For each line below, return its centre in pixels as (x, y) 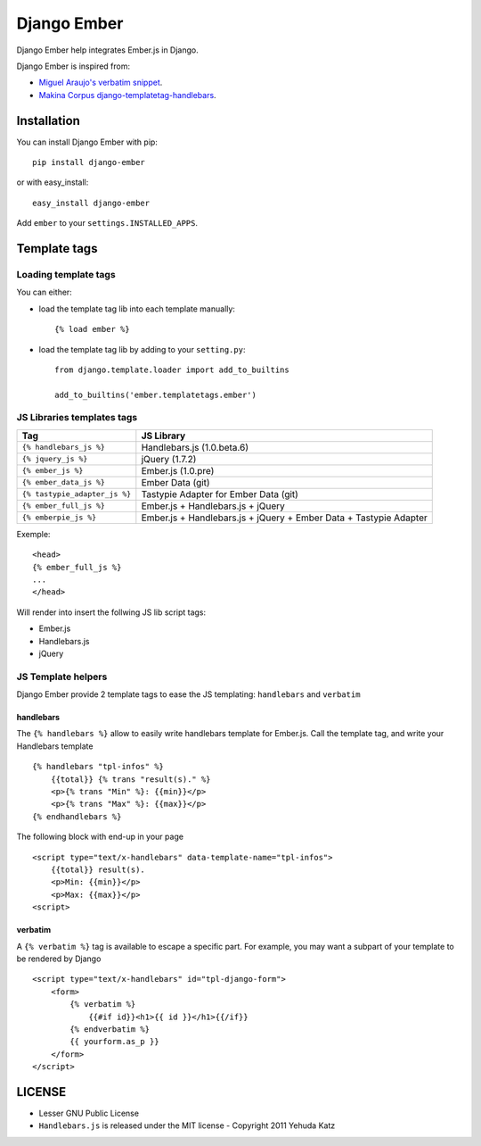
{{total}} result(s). (98, 870)
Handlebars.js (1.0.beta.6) (195, 447)
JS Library (163, 436)
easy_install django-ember (91, 203)
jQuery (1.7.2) (169, 459)
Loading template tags (66, 274)
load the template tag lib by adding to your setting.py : (142, 349)
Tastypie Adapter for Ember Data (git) (220, 494)
